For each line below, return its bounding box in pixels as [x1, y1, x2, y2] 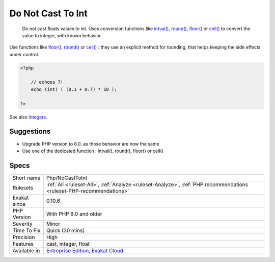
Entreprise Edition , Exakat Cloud [46, 247, 123, 254]
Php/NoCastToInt [46, 174, 88, 181]
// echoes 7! [31, 79, 64, 85]
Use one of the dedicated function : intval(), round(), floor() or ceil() [22, 148, 164, 154]
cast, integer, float [46, 240, 90, 247]
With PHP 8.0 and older [46, 210, 103, 217]
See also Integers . [9, 114, 48, 120]
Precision [12, 233, 35, 241]
